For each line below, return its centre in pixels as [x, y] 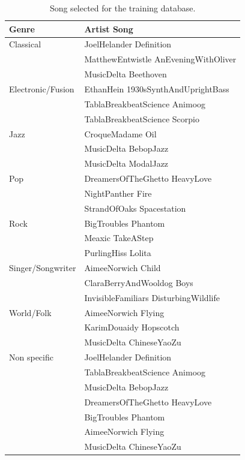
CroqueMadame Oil [120, 133]
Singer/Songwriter [43, 268]
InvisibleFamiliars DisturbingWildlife [152, 297]
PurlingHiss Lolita [118, 253]
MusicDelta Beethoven [126, 74]
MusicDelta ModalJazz [126, 163]
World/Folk [30, 312]
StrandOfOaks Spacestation [135, 208]
